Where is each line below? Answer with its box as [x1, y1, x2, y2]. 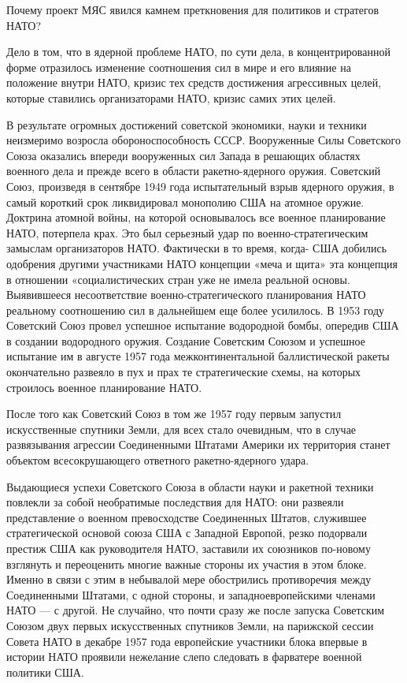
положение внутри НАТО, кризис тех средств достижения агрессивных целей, [6, 74, 382, 91]
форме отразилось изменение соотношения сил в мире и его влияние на [6, 58, 351, 75]
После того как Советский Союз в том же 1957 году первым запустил [6, 405, 342, 422]
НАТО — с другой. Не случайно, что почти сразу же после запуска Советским [6, 602, 385, 618]
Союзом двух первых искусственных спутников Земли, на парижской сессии [6, 617, 374, 633]
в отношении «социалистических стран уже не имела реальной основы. [6, 271, 350, 287]
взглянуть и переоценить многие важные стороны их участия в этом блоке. [6, 555, 367, 572]
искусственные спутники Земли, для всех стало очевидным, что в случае [6, 420, 357, 437]
